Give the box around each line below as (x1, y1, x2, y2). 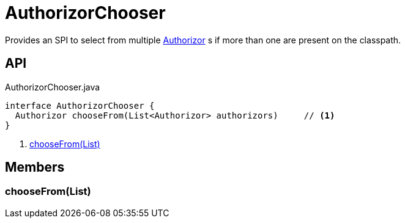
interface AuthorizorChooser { (5, 100, 155, 111)
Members (5, 159, 65, 175)
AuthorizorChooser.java (5, 81, 100, 92)
